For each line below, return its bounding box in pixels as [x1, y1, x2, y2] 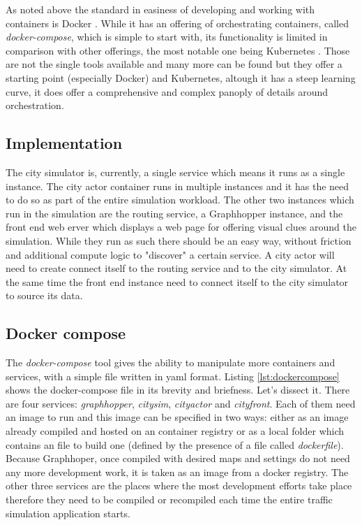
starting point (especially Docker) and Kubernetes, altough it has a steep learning [6, 70, 356, 85]
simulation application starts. [6, 505, 130, 520]
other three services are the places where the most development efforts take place [6, 478, 352, 493]
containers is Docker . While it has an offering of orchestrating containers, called [6, 15, 349, 30]
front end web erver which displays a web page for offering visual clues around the [6, 220, 356, 234]
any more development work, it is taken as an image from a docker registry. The [6, 464, 349, 479]
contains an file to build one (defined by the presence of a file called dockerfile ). [6, 437, 344, 452]
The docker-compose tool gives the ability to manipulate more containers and [6, 355, 335, 370]
